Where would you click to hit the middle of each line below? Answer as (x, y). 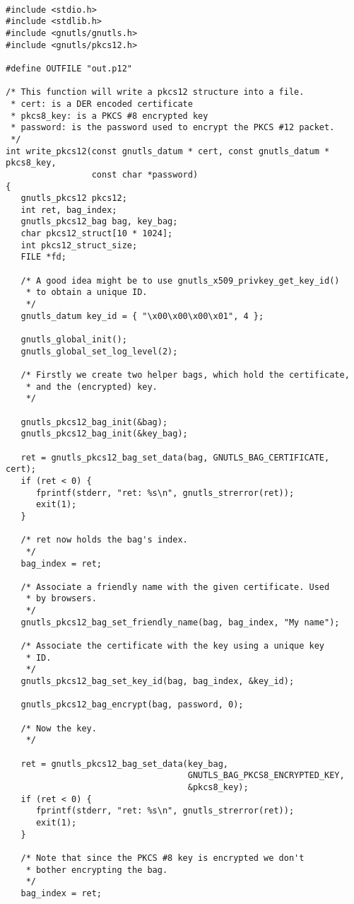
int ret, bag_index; (69, 210)
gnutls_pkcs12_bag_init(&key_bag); (104, 434)
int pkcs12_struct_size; (79, 245)
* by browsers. (61, 599)
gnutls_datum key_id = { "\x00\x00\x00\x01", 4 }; (142, 316)
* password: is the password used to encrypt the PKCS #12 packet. (173, 128)
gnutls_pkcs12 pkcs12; (74, 198)
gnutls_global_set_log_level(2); (99, 351)
